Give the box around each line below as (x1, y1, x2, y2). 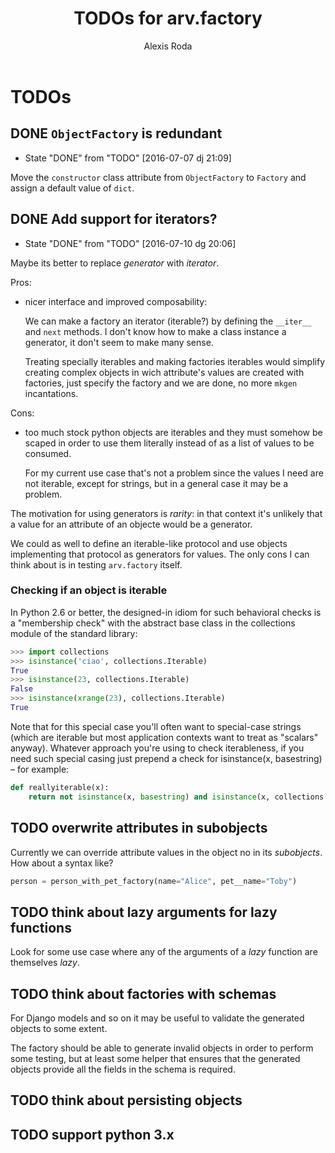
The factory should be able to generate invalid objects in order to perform (10, 1042, 314, 1054)
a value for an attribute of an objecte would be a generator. (10, 518, 253, 530)
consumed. (24, 447, 72, 459)
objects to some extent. (10, 1023, 108, 1035)
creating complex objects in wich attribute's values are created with (24, 366, 305, 378)
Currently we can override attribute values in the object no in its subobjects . (10, 846, 323, 858)
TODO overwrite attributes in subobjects (10, 820, 268, 837)
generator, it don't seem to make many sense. (24, 336, 214, 348)
